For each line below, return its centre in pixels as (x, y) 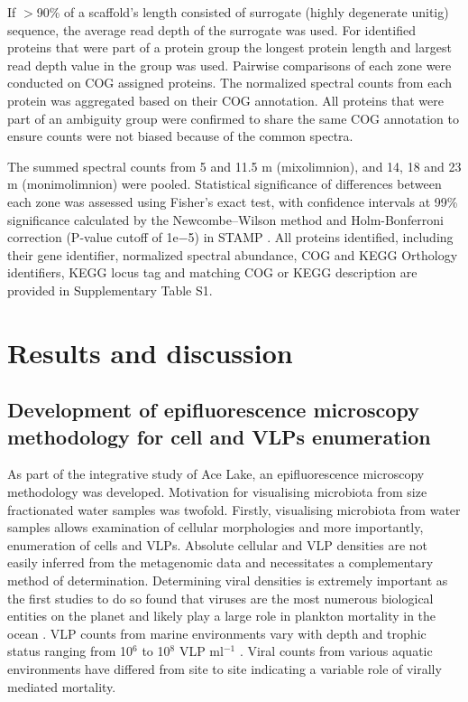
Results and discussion (150, 352)
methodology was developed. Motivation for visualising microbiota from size (217, 492)
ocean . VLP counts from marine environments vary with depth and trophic (217, 633)
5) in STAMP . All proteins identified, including (321, 237)
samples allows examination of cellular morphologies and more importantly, (216, 527)
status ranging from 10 (70, 651)
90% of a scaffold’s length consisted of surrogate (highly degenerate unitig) (243, 12)
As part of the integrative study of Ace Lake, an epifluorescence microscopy (216, 474)
